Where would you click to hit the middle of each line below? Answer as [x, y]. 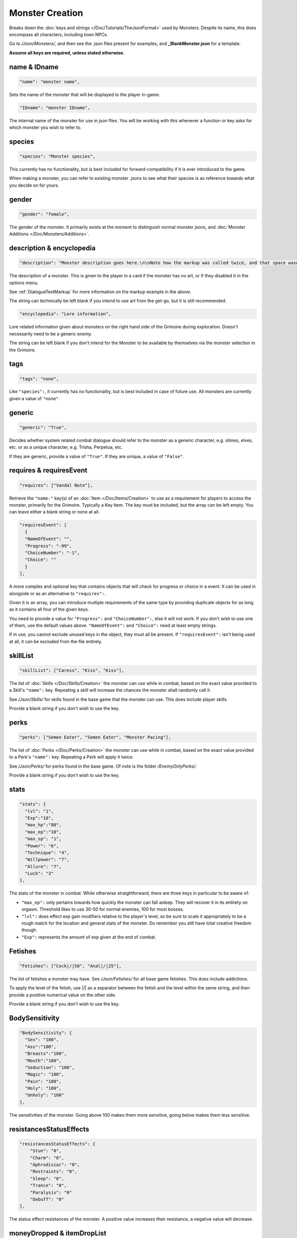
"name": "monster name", [50, 81]
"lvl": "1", [39, 811]
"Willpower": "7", [47, 860]
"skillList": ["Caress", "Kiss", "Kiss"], [72, 670]
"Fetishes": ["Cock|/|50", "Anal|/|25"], [71, 966]
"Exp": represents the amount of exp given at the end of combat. [89, 937]
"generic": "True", [43, 427]
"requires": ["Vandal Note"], [56, 485]
